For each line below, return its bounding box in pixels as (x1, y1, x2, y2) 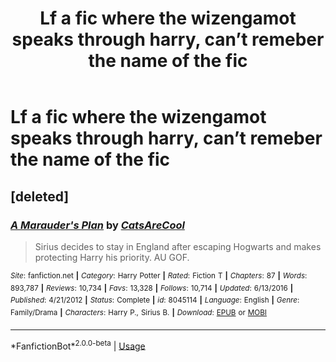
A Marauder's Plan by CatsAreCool (10, 218, 185, 232)
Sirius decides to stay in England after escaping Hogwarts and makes (34, 240, 322, 252)
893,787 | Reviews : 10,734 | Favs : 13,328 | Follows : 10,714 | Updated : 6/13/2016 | (10, 283, 294, 293)
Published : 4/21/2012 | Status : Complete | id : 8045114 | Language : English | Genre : (10, 295, 300, 306)
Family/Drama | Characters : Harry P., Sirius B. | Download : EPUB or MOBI (10, 307, 267, 317)
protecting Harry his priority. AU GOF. (34, 251, 190, 263)
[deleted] (10, 188, 70, 205)
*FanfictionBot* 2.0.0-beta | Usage (10, 338, 146, 352)
